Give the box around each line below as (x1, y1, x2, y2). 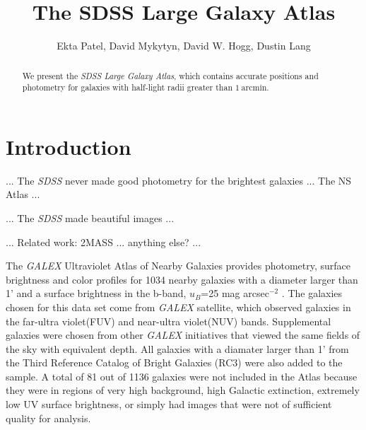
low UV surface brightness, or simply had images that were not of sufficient (6, 397, 332, 412)
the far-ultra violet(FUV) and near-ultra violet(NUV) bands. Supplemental (6, 313, 331, 328)
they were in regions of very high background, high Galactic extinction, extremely (6, 383, 360, 397)
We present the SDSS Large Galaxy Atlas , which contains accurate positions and (22, 69, 319, 81)
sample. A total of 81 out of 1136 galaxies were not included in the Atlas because (6, 368, 358, 383)
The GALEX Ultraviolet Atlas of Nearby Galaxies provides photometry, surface (6, 258, 351, 273)
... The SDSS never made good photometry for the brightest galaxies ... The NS (6, 173, 352, 187)
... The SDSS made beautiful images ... (6, 210, 175, 225)
